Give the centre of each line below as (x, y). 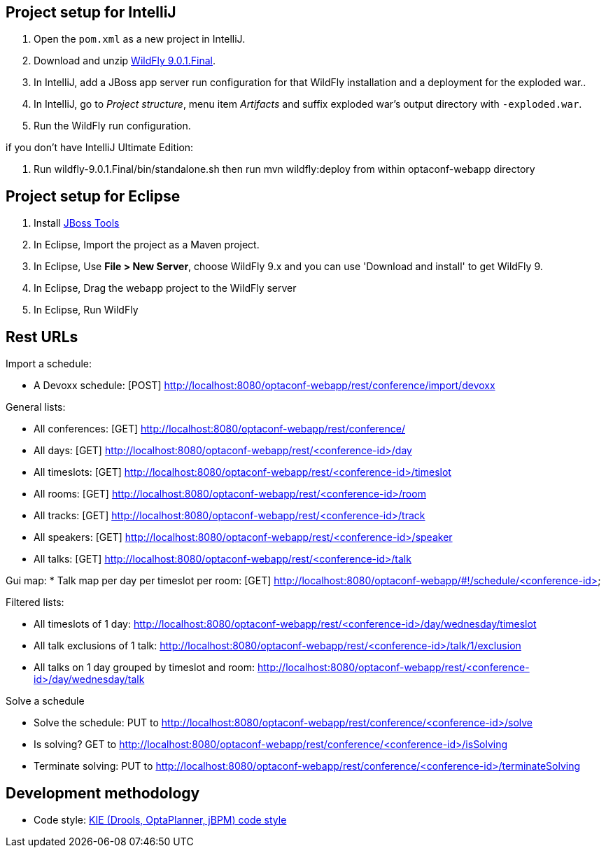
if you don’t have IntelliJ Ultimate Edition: (100, 148)
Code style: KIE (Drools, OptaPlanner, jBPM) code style (160, 819)
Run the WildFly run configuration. (112, 126)
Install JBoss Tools (77, 223)
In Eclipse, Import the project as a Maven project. (147, 245)
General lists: (36, 407)
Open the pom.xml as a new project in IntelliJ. (140, 39)
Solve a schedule (45, 701)
